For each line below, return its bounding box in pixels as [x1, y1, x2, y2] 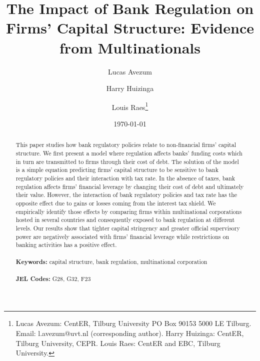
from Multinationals [59, 37, 200, 57]
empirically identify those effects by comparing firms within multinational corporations [15, 207, 242, 215]
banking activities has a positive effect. [15, 240, 117, 249]
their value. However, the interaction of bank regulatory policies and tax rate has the [15, 190, 237, 199]
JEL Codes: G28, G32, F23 [15, 274, 91, 283]
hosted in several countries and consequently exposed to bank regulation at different [15, 215, 235, 224]
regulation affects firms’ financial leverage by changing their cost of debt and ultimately [15, 182, 244, 190]
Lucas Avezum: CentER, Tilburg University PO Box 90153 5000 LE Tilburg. [15, 318, 251, 328]
